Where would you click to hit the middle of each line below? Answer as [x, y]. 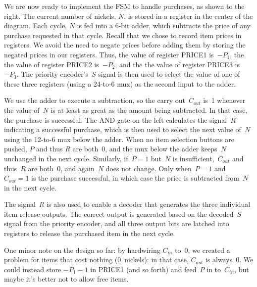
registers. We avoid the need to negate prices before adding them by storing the [125, 45]
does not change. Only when [149, 168]
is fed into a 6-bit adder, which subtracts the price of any [164, 25]
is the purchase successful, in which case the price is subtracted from [135, 178]
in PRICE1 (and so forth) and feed [143, 269]
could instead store [33, 269]
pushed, [16, 149]
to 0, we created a [203, 250]
